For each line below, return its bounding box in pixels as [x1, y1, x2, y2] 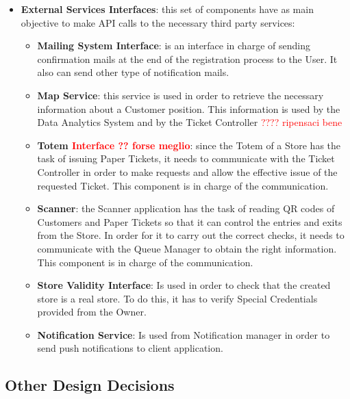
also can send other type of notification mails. [37, 65, 229, 79]
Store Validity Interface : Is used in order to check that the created [37, 278, 331, 292]
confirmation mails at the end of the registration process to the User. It [37, 51, 338, 66]
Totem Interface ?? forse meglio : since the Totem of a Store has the [37, 138, 341, 152]
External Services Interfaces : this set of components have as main [21, 2, 314, 16]
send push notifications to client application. [37, 341, 223, 355]
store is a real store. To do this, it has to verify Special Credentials [37, 291, 318, 305]
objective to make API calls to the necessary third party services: [21, 15, 295, 29]
